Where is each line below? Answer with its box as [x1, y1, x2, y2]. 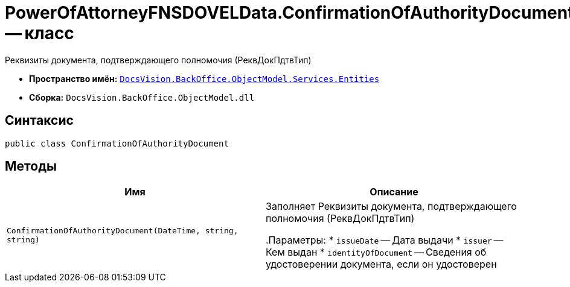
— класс [5, 23, 74, 43]
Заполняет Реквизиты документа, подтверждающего [266, 200, 517, 213]
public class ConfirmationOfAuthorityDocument [5, 138, 229, 148]
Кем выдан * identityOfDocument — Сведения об [266, 246, 487, 259]
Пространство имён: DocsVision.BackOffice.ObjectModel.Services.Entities [29, 73, 380, 84]
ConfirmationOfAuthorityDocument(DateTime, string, [7, 226, 239, 236]
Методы [5, 159, 57, 174]
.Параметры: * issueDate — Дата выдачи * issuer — [266, 234, 504, 247]
